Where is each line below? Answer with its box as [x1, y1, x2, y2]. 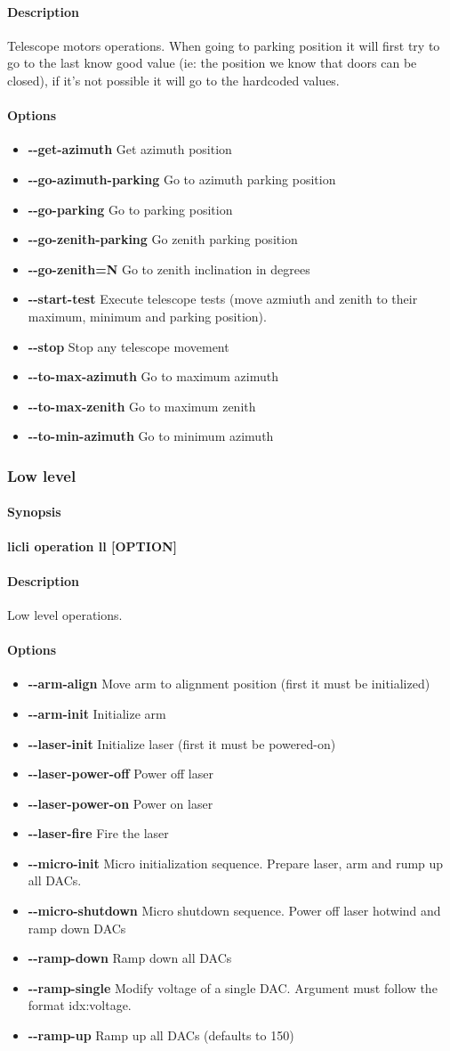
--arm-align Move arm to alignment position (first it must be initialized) [28, 674, 430, 693]
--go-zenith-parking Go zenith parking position [28, 230, 298, 248]
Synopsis [7, 502, 61, 521]
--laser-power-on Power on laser [28, 794, 213, 812]
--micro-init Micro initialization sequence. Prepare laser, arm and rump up [28, 853, 444, 872]
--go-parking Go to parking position [28, 200, 233, 218]
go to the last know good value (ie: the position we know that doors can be [7, 53, 417, 72]
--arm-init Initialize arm [28, 704, 166, 722]
